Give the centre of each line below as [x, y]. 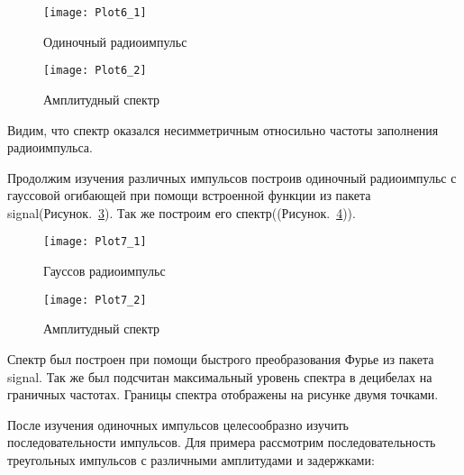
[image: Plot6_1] [95, 13]
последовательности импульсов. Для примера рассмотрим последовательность [222, 442]
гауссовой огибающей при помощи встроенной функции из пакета [189, 195]
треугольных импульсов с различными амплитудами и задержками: [191, 459]
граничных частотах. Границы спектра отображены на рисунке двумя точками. [223, 394]
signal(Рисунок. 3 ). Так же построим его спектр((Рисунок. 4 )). [182, 212]
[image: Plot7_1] [95, 242]
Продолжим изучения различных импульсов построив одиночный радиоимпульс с [232, 177]
